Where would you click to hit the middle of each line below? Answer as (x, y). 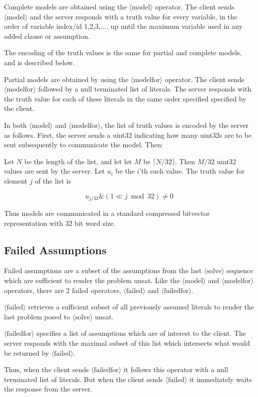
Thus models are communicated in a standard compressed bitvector (107, 213)
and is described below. (40, 62)
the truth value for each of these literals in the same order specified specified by (125, 98)
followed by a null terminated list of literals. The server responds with (145, 89)
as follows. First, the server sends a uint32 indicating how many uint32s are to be (128, 135)
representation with (34, 223)
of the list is (53, 180)
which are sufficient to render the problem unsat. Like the (92, 280)
